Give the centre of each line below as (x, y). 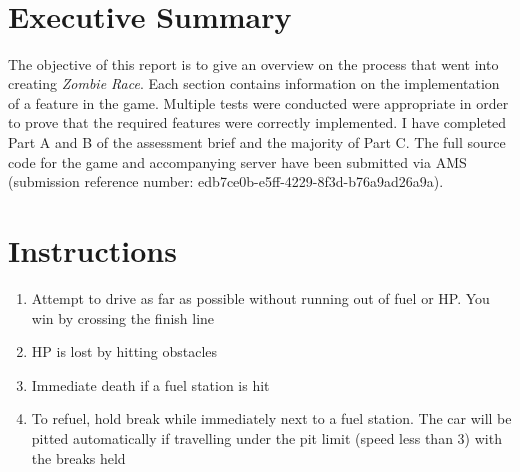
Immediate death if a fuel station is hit (150, 384)
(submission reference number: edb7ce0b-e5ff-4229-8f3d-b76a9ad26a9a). (226, 181)
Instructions (92, 250)
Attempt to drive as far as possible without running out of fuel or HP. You (260, 297)
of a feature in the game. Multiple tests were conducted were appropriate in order (258, 102)
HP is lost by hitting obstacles (124, 351)
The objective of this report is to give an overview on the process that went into (253, 63)
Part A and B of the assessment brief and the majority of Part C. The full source (257, 142)
